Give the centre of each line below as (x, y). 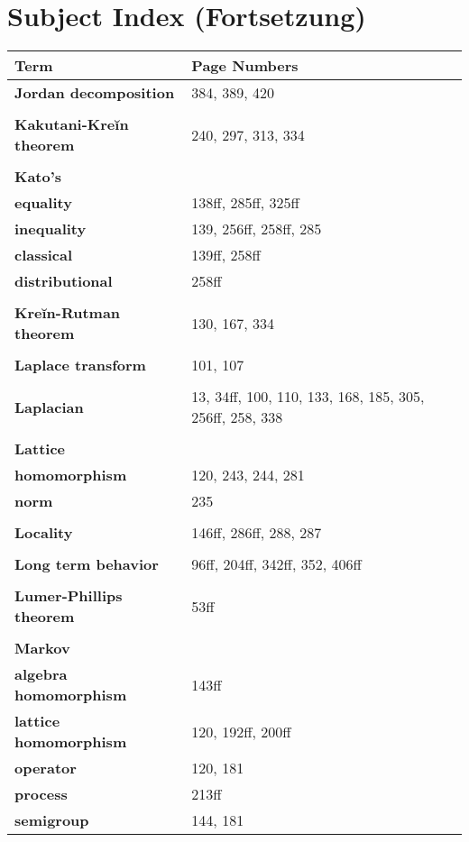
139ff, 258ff (226, 255)
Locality (44, 533)
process (41, 794)
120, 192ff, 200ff (241, 731)
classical (44, 255)
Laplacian (49, 407)
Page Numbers (245, 66)
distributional (64, 281)
